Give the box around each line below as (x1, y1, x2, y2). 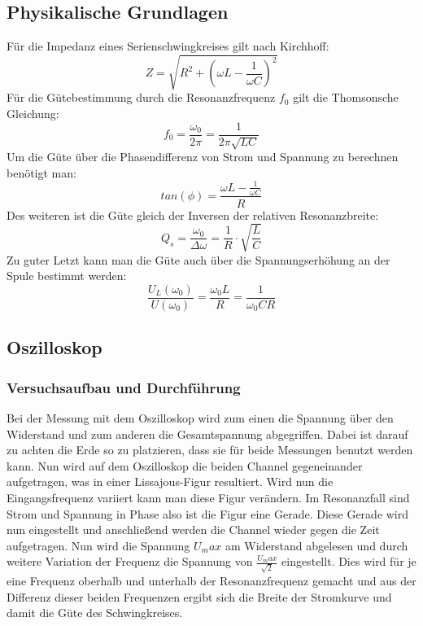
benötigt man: (7, 164, 76, 181)
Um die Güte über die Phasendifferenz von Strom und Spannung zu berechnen (7, 147, 399, 164)
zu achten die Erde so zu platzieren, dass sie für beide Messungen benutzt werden (7, 441, 413, 458)
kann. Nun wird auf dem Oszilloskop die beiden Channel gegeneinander (7, 457, 363, 474)
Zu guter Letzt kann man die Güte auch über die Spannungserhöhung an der (7, 251, 390, 268)
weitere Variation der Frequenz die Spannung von (7, 553, 253, 570)
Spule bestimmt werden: (7, 267, 127, 284)
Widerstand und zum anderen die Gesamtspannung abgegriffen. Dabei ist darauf (7, 425, 408, 442)
